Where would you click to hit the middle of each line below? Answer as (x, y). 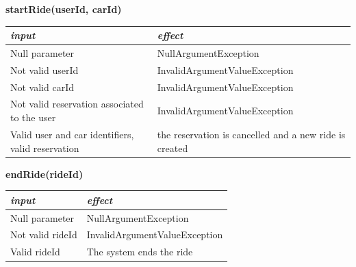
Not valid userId (44, 69)
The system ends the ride (140, 252)
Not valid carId (42, 87)
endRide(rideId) (44, 174)
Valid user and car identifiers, (72, 134)
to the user (33, 117)
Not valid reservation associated (77, 104)
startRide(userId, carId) (64, 9)
